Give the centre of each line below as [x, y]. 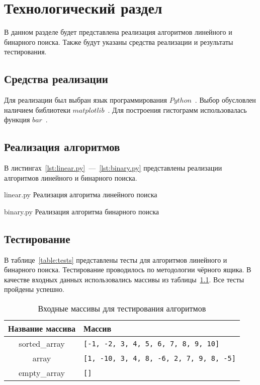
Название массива [42, 329]
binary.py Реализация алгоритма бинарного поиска [82, 211]
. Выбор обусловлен [225, 100]
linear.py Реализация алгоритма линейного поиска [81, 195]
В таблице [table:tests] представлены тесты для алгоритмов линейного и [116, 259]
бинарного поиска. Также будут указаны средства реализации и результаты [119, 42]
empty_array [42, 373]
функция [17, 120]
